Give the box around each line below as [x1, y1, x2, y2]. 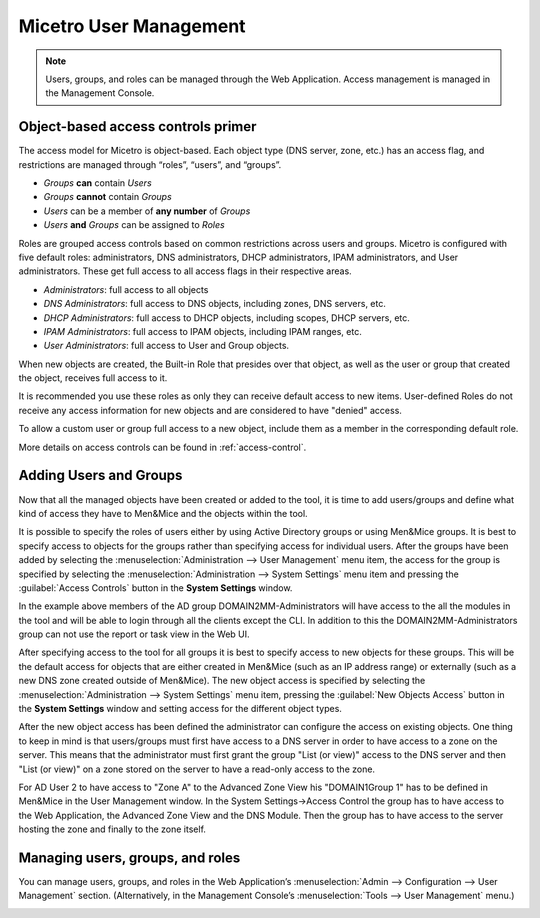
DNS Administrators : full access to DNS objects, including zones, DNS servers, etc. [43, 298, 387, 310]
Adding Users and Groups [18, 467, 183, 484]
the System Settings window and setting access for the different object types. [18, 703, 342, 715]
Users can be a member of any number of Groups [43, 205, 251, 217]
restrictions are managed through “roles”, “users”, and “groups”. [18, 158, 282, 170]
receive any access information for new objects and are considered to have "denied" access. [18, 404, 402, 416]
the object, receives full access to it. [18, 372, 168, 384]
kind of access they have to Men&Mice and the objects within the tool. [18, 507, 309, 519]
